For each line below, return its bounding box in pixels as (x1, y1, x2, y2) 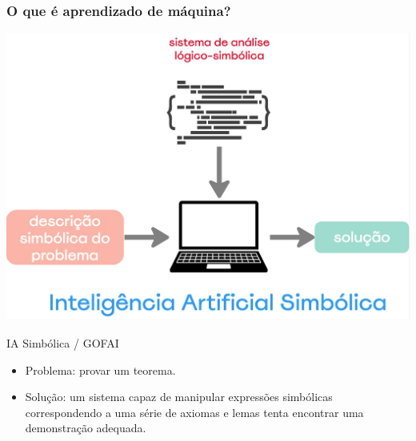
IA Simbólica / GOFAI (6, 334, 119, 351)
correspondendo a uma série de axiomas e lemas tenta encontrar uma (25, 403, 364, 420)
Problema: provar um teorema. (25, 361, 176, 378)
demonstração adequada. (25, 419, 146, 436)
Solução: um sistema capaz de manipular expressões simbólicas (25, 388, 333, 405)
